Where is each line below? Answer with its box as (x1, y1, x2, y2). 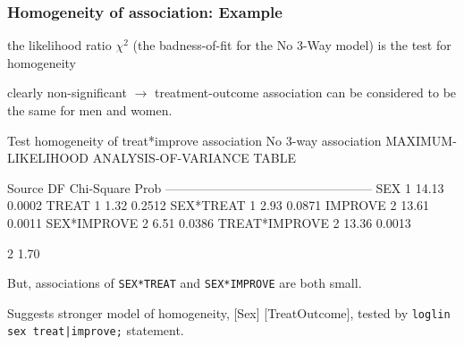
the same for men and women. (7, 101, 173, 119)
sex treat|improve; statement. (7, 321, 184, 340)
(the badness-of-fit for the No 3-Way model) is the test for (132, 36, 451, 55)
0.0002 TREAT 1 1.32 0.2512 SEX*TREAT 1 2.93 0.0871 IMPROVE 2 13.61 (7, 196, 430, 215)
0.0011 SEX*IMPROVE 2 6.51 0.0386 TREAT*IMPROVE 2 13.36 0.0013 (7, 213, 411, 231)
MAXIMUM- (385, 130, 457, 149)
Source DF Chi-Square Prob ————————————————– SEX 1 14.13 (7, 178, 444, 197)
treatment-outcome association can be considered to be (154, 83, 457, 102)
